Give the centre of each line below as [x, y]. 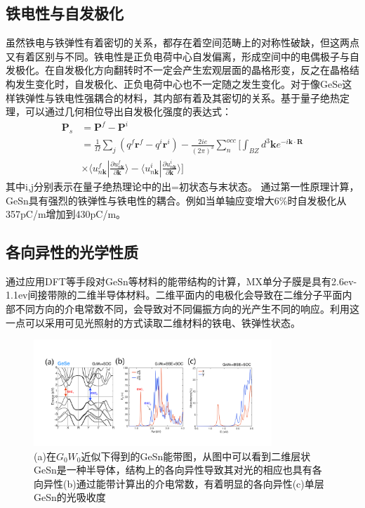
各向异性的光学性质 [72, 252]
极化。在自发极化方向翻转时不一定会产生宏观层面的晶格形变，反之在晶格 [182, 70]
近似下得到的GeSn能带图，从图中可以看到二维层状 [196, 456]
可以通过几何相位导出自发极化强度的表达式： [128, 111]
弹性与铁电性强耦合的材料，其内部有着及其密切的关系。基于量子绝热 [182, 97]
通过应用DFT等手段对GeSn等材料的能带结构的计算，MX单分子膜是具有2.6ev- [181, 281]
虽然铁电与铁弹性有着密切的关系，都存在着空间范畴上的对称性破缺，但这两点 [182, 43]
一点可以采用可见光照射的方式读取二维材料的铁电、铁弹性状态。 [153, 322]
